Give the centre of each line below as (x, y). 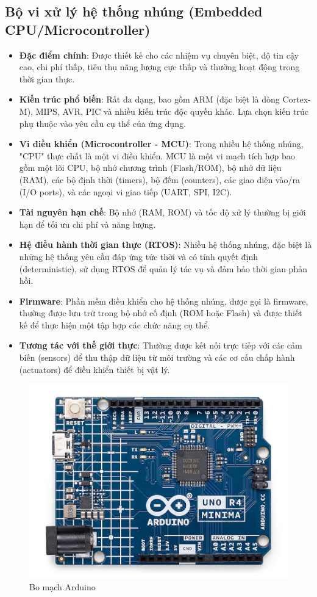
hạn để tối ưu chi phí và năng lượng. (87, 224)
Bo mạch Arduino (62, 586)
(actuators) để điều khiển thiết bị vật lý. (94, 369)
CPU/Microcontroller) (78, 29)
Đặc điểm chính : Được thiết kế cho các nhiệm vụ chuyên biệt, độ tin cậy (159, 55)
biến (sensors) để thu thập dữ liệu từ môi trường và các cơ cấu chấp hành (157, 357)
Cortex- (297, 99)
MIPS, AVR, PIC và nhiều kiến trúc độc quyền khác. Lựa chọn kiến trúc (172, 111)
